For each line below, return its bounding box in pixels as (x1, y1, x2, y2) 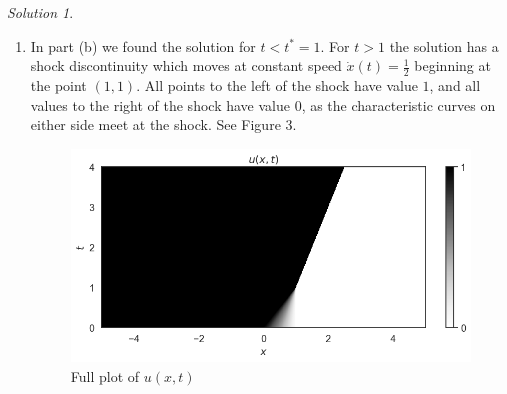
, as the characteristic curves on (301, 94, 496, 115)
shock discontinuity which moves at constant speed (30, 55, 342, 76)
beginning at (414, 55, 491, 76)
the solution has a (389, 35, 499, 56)
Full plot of (70, 365, 140, 386)
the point (30, 75, 87, 96)
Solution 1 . (7, 2, 74, 22)
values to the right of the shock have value (30, 94, 290, 115)
